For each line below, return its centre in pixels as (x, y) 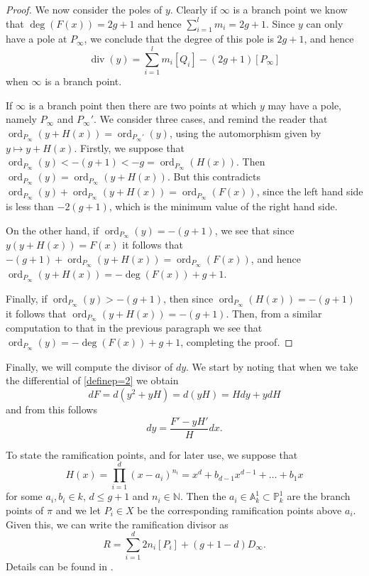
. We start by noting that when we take (272, 366)
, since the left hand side (310, 191)
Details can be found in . (60, 566)
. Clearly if (193, 9)
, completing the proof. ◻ (237, 342)
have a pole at (37, 39)
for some (24, 496)
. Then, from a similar (274, 313)
